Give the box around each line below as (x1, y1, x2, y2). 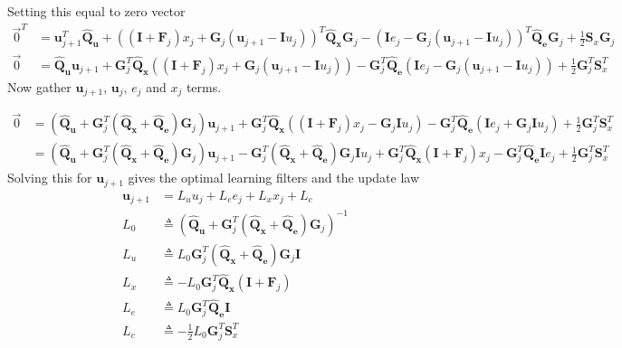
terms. (186, 77, 222, 96)
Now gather (7, 77, 72, 96)
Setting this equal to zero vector (7, 2, 186, 20)
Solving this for (7, 168, 92, 187)
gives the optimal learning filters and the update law (128, 168, 420, 187)
